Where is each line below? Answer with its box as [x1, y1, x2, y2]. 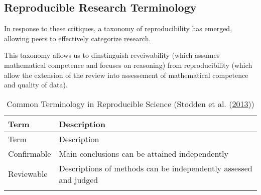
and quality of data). [4, 79, 68, 90]
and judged [59, 173, 98, 185]
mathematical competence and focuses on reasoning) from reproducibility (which [4, 59, 252, 70]
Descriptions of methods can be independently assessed [59, 162, 252, 174]
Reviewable [8, 168, 48, 180]
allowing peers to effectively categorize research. [4, 33, 151, 43]
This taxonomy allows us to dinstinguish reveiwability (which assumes [4, 50, 220, 60]
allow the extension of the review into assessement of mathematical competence [4, 69, 248, 80]
